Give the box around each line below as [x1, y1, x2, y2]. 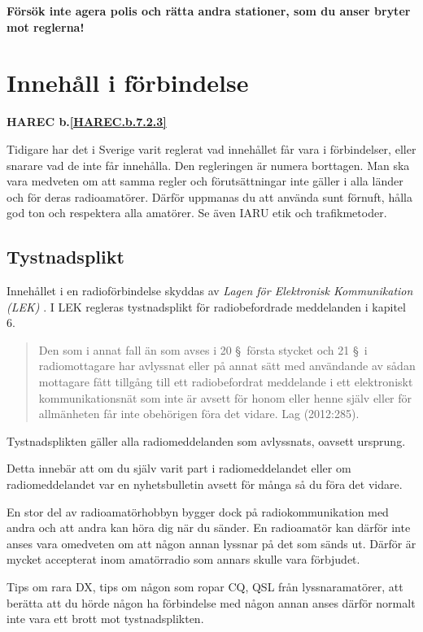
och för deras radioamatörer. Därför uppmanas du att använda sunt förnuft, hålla [7, 188, 412, 205]
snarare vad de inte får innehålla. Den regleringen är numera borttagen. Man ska [7, 156, 410, 173]
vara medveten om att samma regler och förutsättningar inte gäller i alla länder [7, 172, 403, 190]
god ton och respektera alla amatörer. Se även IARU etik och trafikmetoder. [7, 204, 387, 221]
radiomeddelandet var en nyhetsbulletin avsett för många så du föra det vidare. [7, 476, 403, 493]
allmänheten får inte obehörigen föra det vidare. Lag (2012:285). [38, 405, 360, 422]
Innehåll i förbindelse [7, 66, 249, 99]
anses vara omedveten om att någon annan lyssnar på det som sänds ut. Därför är [7, 534, 416, 551]
